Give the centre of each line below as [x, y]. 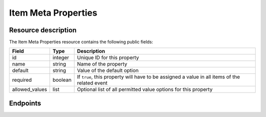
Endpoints [25, 103]
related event [92, 83]
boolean [62, 80]
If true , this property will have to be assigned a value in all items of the [158, 77]
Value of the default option [108, 70]
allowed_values [30, 90]
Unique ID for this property [108, 58]
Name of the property [102, 64]
